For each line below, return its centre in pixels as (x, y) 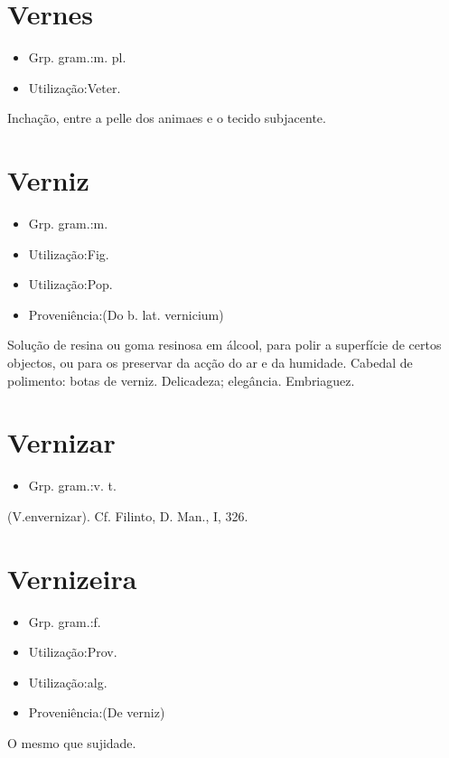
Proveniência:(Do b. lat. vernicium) (126, 314)
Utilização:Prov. (73, 652)
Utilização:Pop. (70, 284)
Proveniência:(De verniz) (97, 712)
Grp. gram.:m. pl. (77, 57)
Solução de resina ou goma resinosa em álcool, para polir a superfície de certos (224, 345)
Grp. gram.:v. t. (72, 486)
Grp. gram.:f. (65, 621)
